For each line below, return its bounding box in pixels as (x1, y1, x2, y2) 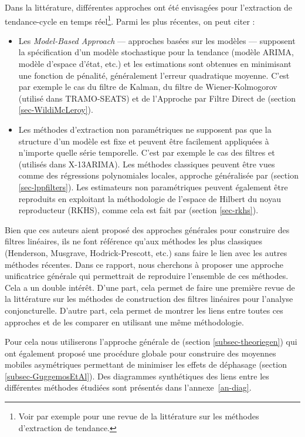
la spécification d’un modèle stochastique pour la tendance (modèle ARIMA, (18, 46, 294, 58)
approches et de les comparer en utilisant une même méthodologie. (5, 315, 244, 328)
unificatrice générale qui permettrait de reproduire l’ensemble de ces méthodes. (5, 270, 289, 282)
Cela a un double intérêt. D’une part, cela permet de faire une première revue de (5, 281, 295, 293)
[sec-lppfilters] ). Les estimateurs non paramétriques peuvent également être (18, 180, 288, 193)
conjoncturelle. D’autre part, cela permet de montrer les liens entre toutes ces (5, 304, 283, 316)
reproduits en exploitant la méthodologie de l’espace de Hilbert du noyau (18, 192, 281, 204)
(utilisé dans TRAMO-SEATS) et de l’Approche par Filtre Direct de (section (18, 92, 296, 104)
